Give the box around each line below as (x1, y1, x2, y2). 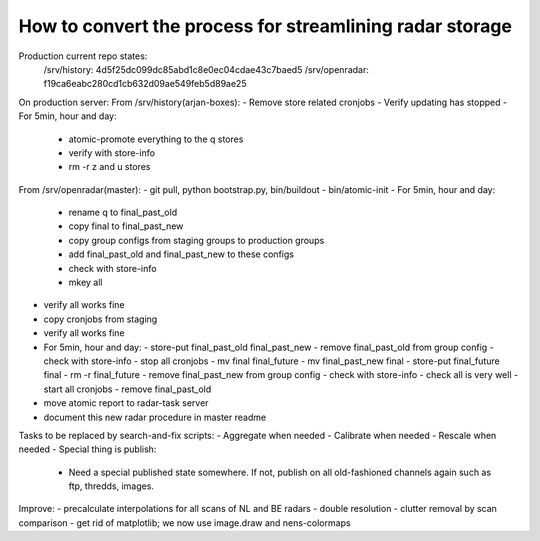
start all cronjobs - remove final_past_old (43, 383, 212, 395)
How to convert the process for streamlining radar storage (18, 15, 512, 37)
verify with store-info (68, 146, 155, 159)
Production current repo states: (18, 50, 148, 62)
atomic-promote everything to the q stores (68, 133, 244, 145)
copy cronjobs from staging (43, 313, 158, 325)
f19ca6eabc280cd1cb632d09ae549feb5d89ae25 (43, 78, 247, 90)
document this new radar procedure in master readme (43, 411, 267, 423)
